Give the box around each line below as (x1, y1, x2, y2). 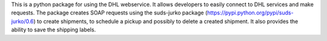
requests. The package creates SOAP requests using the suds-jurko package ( (11, 9, 208, 16)
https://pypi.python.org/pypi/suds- (206, 9, 294, 16)
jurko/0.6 (11, 17, 34, 25)
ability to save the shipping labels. (11, 26, 96, 33)
